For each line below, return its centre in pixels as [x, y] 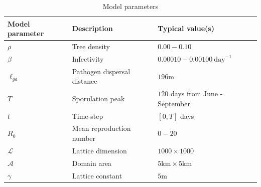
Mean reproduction [101, 128]
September [174, 103]
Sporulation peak [98, 98]
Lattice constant [97, 175]
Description [92, 28]
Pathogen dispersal [101, 71]
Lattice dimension [99, 150]
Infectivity [88, 58]
